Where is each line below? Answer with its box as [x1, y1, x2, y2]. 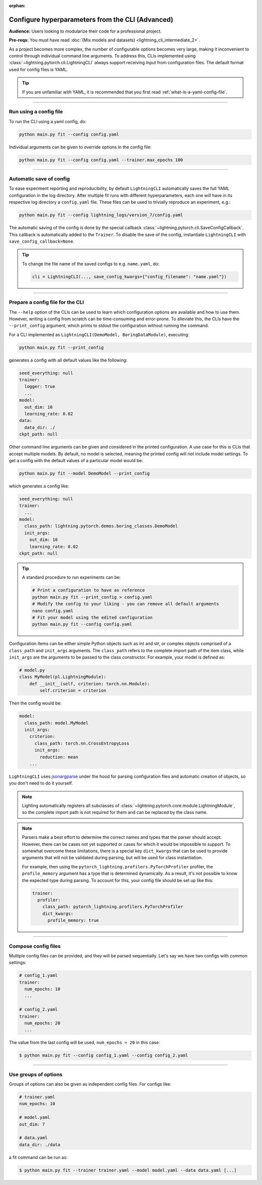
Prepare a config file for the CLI [9, 299, 84, 306]
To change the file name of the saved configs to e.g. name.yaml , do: [22, 261, 160, 267]
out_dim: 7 [19, 1121, 45, 1127]
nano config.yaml [32, 608, 74, 613]
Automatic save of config [9, 176, 70, 182]
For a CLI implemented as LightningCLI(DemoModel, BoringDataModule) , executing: [9, 331, 189, 338]
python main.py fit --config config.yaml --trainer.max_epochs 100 [19, 157, 183, 162]
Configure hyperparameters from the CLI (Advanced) [9, 15, 174, 24]
